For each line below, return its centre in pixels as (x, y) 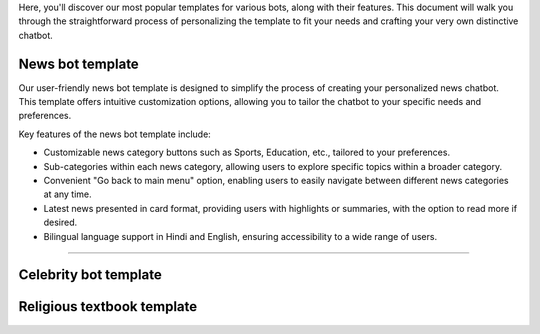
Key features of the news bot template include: (115, 134)
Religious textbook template (108, 306)
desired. (60, 222)
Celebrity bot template (90, 275)
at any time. (67, 194)
